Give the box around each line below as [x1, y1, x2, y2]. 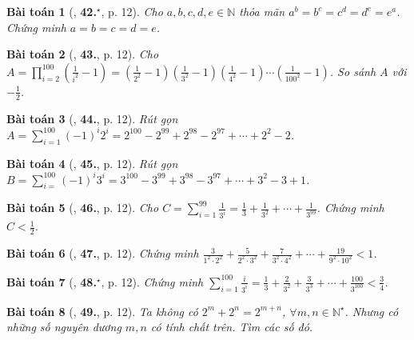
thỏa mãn [239, 3, 285, 19]
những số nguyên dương [6, 318, 121, 335]
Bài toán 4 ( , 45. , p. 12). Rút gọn [6, 154, 178, 171]
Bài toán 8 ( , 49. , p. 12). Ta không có [6, 302, 198, 319]
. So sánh [329, 62, 376, 79]
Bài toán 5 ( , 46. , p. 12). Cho [6, 199, 159, 216]
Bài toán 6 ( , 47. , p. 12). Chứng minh [6, 245, 199, 262]
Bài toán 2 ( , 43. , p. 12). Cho [6, 46, 159, 62]
